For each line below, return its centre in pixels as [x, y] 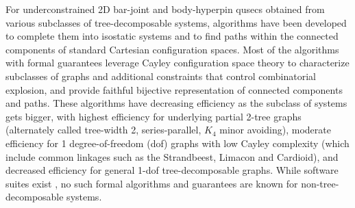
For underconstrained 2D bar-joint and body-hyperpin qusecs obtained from [165, 9]
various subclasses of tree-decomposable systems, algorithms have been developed [176, 22]
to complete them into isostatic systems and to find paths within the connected [172, 36]
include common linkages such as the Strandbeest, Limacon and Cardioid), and [172, 156]
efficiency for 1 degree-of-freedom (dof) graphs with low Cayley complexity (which [177, 143]
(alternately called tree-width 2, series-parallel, [103, 130]
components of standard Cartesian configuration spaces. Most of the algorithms [172, 49]
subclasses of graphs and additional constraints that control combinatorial [161, 76]
